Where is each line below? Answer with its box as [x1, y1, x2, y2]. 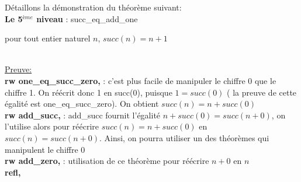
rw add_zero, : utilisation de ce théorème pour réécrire [5, 155, 209, 167]
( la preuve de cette [227, 86, 297, 98]
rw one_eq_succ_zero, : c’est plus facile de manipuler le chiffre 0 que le [5, 74, 276, 86]
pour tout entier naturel [5, 32, 91, 44]
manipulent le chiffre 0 [5, 143, 85, 155]
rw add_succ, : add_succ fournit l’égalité [5, 108, 161, 121]
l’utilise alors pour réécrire [5, 120, 99, 132]
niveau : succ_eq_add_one [36, 12, 138, 24]
